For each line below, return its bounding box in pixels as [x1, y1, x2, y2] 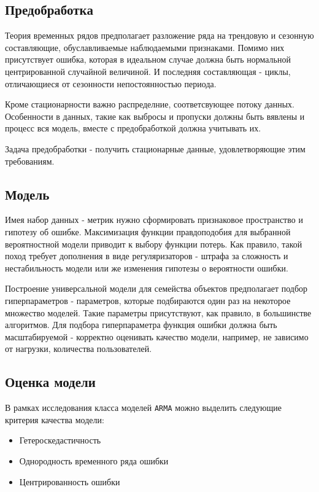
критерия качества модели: [5, 413, 104, 426]
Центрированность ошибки [19, 475, 120, 488]
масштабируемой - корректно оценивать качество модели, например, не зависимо [5, 330, 309, 343]
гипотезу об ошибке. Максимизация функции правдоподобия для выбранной [5, 225, 291, 238]
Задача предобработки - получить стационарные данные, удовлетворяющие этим [5, 142, 306, 155]
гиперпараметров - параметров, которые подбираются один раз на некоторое [5, 294, 291, 307]
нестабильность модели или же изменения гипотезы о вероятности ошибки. [5, 261, 288, 274]
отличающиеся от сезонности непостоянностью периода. [5, 77, 217, 90]
